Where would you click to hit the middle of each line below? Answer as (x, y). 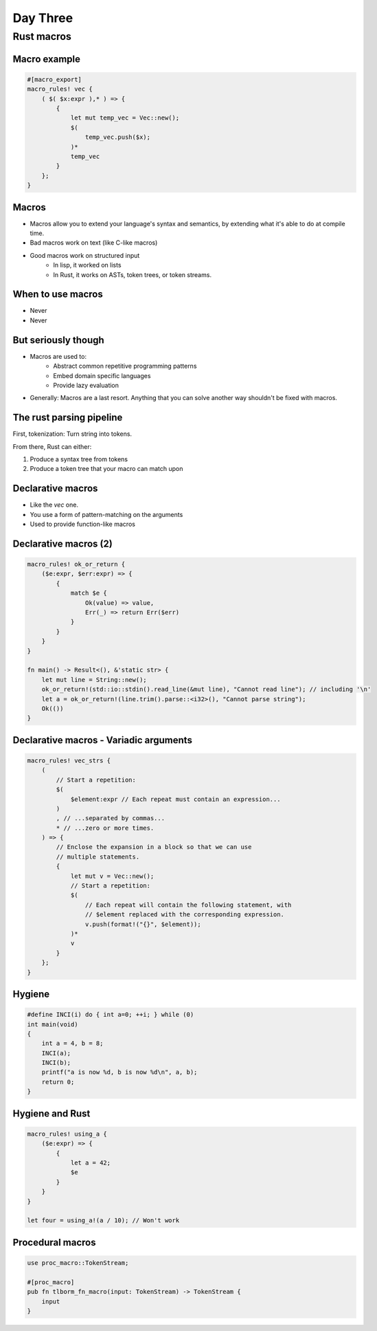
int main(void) (53, 1024)
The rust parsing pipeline (68, 418)
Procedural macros (54, 1242)
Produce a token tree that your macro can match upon (106, 469)
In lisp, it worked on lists (87, 265)
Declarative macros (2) (62, 543)
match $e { (89, 593)
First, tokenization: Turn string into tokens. (72, 434)
